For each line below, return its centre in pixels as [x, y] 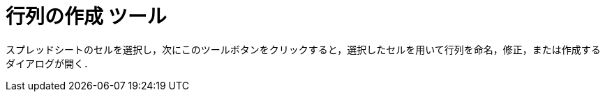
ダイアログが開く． [50, 63]
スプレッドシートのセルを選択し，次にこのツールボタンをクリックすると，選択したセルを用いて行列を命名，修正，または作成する [303, 49]
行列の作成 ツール [86, 17]
